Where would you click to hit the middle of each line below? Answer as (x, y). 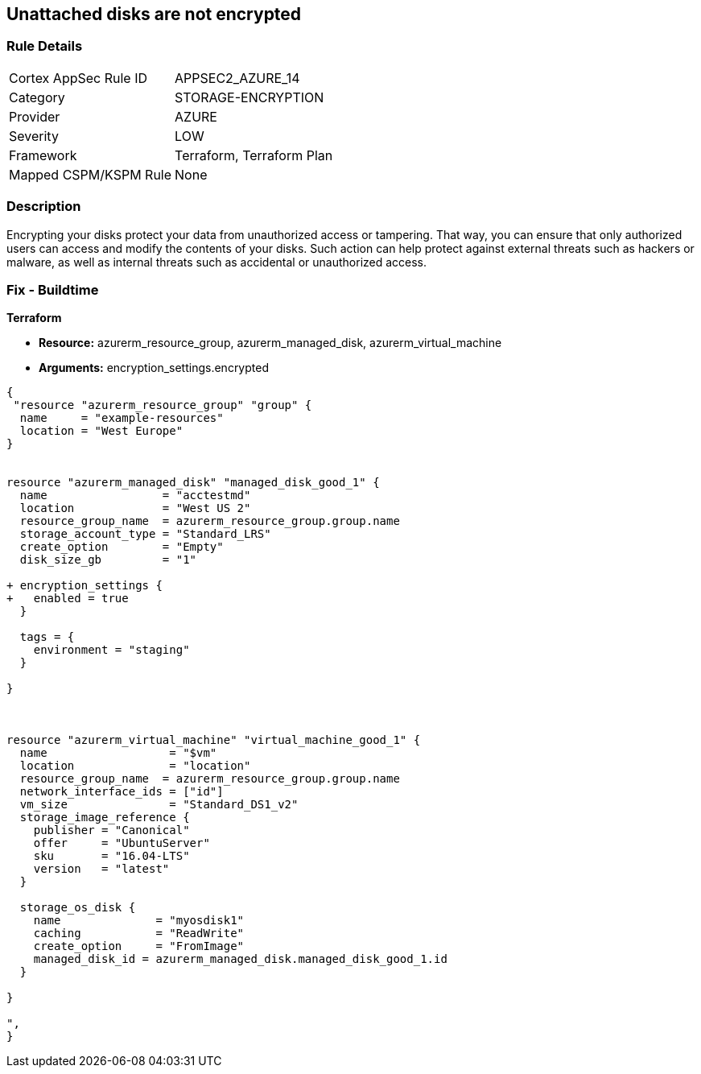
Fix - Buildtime (53, 289)
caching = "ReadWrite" (139, 934)
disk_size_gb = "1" (108, 560)
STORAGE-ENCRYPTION (249, 97)
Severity (34, 136)
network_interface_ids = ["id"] (122, 792)
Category (37, 97)
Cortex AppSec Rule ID (78, 78)
